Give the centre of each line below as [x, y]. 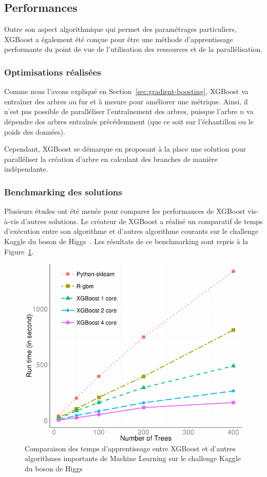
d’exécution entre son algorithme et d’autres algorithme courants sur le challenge [131, 231]
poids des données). [35, 131]
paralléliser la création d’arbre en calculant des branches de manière [111, 159]
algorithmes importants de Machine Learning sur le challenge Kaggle [133, 458]
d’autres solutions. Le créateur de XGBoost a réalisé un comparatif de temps [142, 221]
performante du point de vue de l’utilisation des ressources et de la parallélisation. [133, 49]
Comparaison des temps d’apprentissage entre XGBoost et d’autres [130, 448]
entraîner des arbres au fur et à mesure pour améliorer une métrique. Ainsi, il [126, 101]
